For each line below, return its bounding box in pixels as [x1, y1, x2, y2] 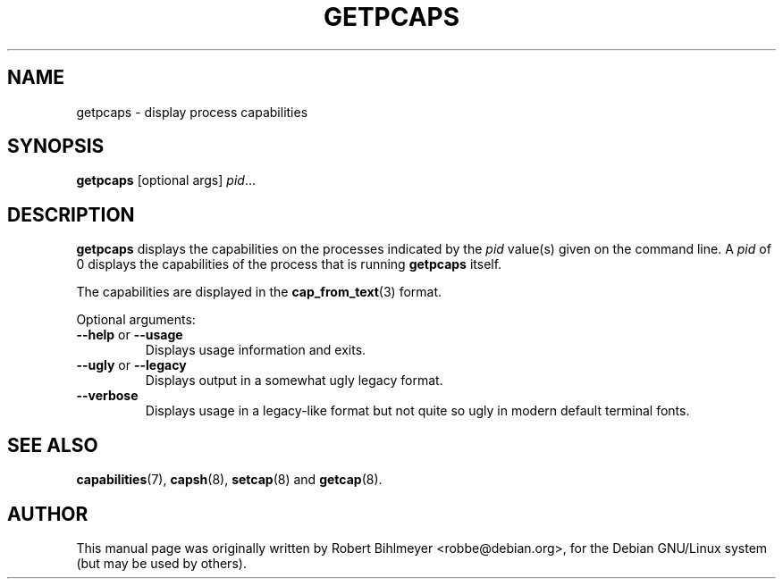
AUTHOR [7, 502, 88, 525]
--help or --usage [76, 327, 183, 343]
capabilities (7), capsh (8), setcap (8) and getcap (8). [76, 472, 383, 488]
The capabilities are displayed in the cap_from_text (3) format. [76, 284, 442, 300]
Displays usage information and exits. [145, 342, 366, 358]
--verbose [76, 388, 139, 404]
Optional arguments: [76, 312, 196, 328]
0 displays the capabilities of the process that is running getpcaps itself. [76, 256, 502, 272]
